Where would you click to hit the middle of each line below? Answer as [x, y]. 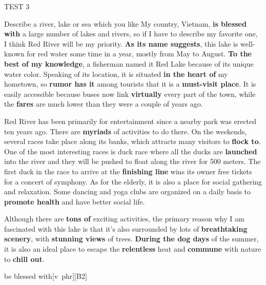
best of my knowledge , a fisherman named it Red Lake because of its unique [129, 63]
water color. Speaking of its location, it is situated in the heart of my [116, 74]
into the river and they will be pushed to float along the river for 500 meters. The [132, 161]
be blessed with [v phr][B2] [46, 276]
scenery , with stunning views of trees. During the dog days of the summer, [131, 239]
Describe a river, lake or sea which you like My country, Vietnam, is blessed [125, 23]
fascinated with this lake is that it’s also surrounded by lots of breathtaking [126, 228]
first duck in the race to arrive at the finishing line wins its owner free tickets [128, 171]
